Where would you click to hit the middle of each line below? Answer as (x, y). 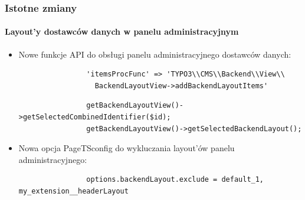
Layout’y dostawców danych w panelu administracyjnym (122, 31)
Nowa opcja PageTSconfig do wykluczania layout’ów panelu (127, 148)
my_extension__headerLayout (73, 191)
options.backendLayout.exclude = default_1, (175, 180)
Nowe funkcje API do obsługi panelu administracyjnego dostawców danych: (155, 54)
